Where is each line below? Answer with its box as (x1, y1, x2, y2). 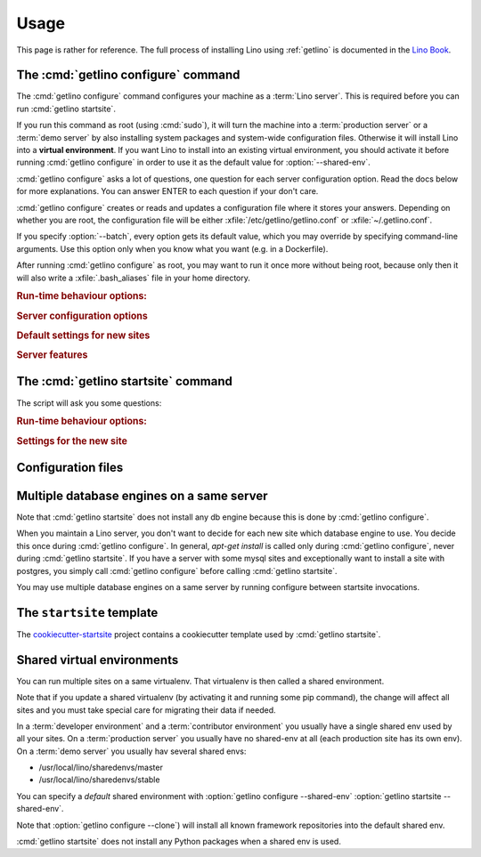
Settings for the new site (16, 434, 128, 447)
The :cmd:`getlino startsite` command (16, 374, 233, 389)
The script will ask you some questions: (16, 397, 162, 408)
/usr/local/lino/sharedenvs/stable (38, 774, 160, 785)
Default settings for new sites (16, 329, 151, 342)
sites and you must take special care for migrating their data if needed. (16, 704, 276, 716)
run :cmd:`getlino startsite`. (16, 103, 116, 114)
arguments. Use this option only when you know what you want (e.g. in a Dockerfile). (16, 243, 329, 254)
